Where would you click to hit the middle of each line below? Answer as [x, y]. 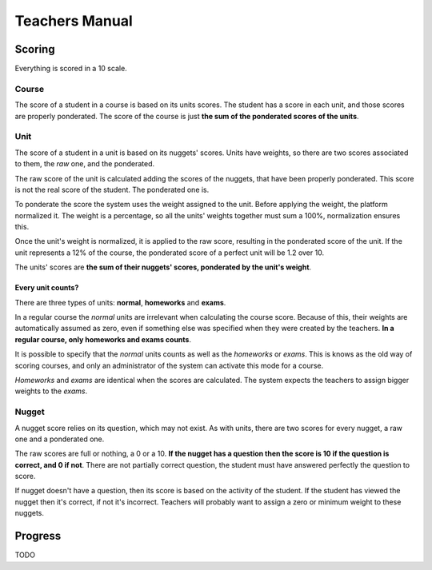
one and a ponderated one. [60, 439]
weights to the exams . [51, 391]
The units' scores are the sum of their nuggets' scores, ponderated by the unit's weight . [163, 267]
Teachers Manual [74, 21]
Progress [38, 536]
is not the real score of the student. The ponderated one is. [112, 189]
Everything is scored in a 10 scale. [71, 69]
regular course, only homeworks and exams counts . [103, 339]
